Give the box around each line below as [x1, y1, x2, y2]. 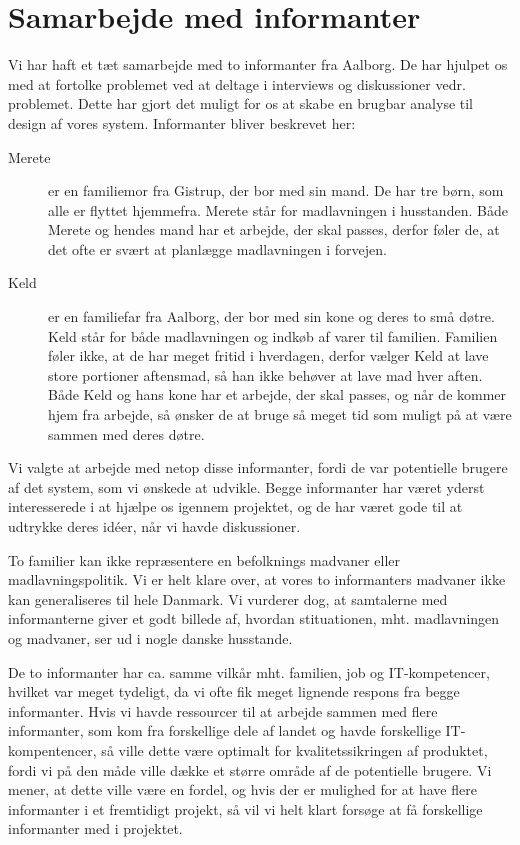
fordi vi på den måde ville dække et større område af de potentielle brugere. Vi [8, 759, 492, 780]
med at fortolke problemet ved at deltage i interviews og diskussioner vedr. [8, 73, 466, 94]
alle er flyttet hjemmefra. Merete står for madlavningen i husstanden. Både [48, 199, 508, 220]
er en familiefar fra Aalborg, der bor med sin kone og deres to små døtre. [48, 306, 495, 327]
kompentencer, [8, 739, 97, 760]
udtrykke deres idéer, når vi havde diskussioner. [8, 516, 301, 536]
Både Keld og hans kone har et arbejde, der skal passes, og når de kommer [48, 384, 507, 405]
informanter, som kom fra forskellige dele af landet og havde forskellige [8, 720, 441, 741]
